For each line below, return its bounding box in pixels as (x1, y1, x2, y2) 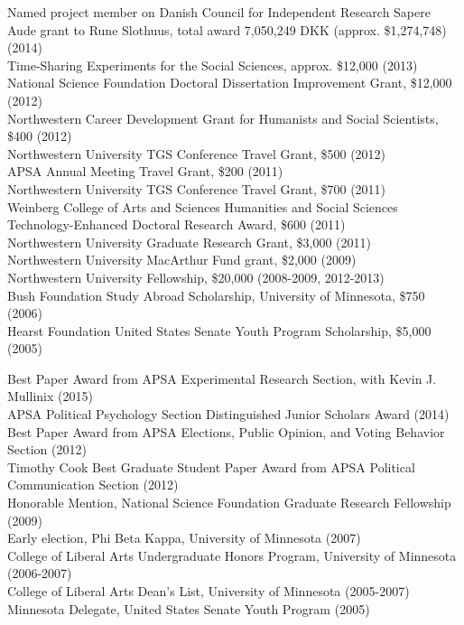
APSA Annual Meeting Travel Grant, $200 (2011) (7, 162, 283, 181)
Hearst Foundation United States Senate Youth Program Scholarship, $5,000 (7, 321, 432, 340)
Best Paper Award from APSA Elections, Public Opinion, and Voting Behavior (7, 422, 445, 441)
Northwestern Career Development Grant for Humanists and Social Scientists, (7, 108, 439, 127)
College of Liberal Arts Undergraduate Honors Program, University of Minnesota (7, 546, 457, 564)
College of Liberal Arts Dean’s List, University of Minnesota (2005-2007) (7, 582, 410, 600)
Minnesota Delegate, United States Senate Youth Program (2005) (7, 599, 370, 618)
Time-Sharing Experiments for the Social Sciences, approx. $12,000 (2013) (7, 55, 418, 74)
